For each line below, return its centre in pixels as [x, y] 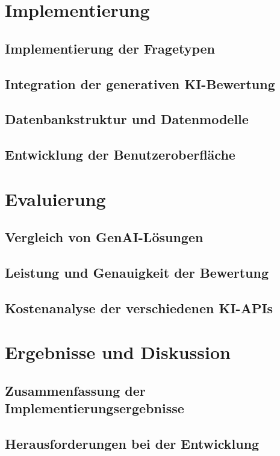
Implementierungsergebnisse [95, 408]
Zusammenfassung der [75, 390]
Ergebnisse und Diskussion [118, 352]
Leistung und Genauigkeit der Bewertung [137, 273]
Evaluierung [55, 198]
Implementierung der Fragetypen [110, 48]
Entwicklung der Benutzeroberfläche [120, 155]
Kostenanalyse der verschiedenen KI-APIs [139, 308]
